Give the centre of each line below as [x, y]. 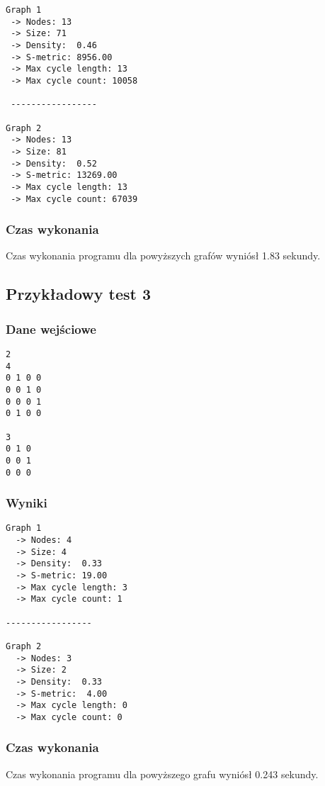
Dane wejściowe [51, 329]
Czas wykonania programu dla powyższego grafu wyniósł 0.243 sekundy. [162, 774]
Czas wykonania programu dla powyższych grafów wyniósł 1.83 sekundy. [163, 256]
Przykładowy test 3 [79, 294]
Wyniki [27, 503]
